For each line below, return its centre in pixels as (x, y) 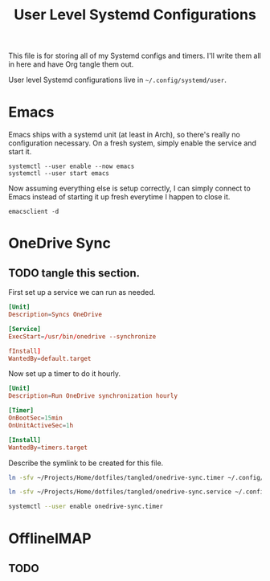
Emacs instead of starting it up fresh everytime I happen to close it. (119, 197)
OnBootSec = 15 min (35, 418)
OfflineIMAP (50, 539)
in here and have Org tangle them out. (71, 64)
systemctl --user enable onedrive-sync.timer (86, 507)
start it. (20, 152)
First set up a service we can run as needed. (82, 293)
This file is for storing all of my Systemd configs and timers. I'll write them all (135, 56)
